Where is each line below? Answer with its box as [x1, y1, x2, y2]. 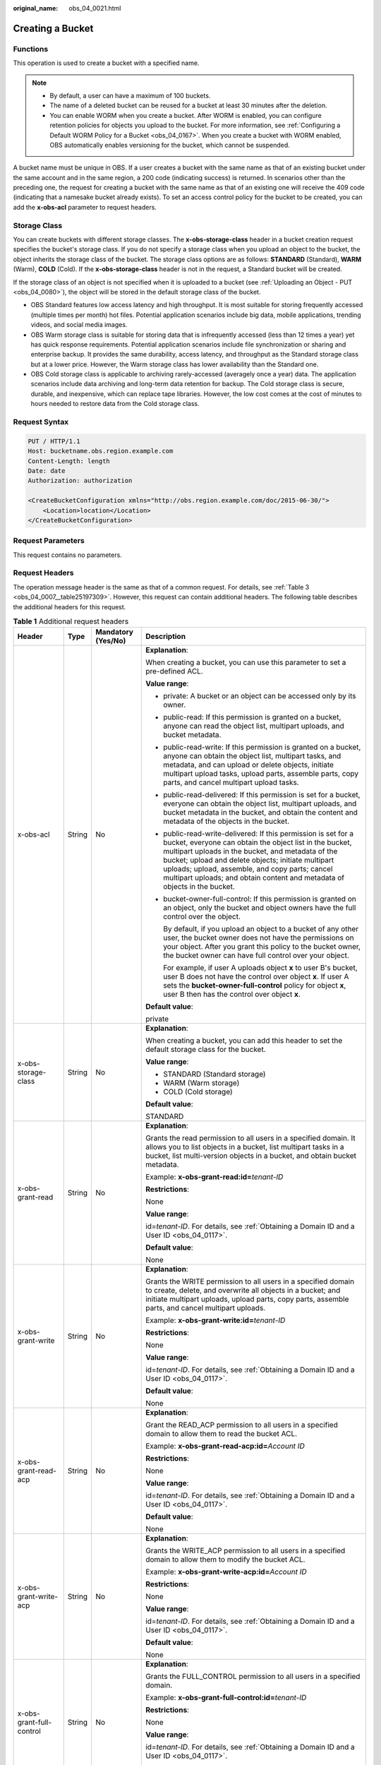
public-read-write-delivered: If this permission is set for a [163, 829, 354, 839]
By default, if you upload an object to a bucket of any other [163, 924, 359, 934]
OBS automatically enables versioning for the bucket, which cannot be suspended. [49, 140, 291, 149]
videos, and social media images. [30, 321, 128, 329]
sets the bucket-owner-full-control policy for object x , [163, 981, 346, 991]
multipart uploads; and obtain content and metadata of [163, 873, 345, 882]
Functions [13, 44, 49, 54]
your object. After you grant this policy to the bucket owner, [163, 942, 361, 952]
